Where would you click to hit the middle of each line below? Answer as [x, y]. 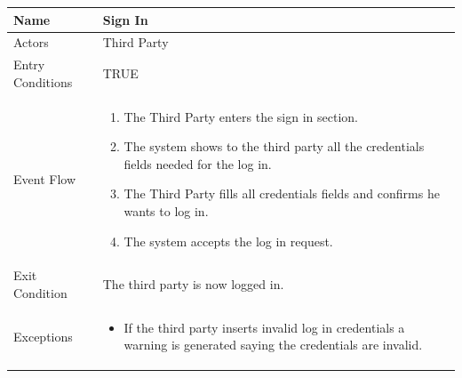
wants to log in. [166, 211]
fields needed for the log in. [198, 163]
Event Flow [44, 178]
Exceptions [43, 336]
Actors [31, 42]
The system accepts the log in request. [228, 241]
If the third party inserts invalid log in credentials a [264, 327]
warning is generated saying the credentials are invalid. [273, 345]
